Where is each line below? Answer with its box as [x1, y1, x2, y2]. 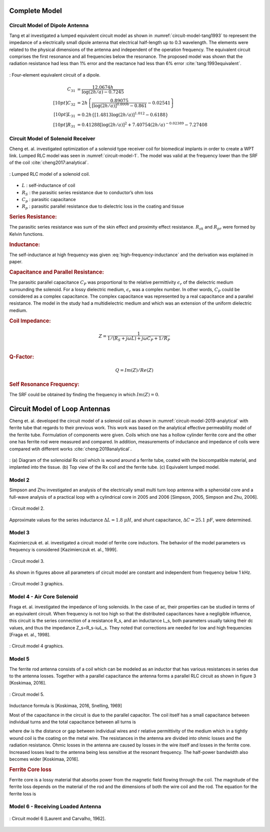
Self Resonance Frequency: [9, 381, 79, 388]
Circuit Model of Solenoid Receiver [9, 135, 95, 142]
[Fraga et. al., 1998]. [9, 632, 51, 638]
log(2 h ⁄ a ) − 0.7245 [81, 89, 124, 95]
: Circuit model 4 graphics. [9, 643, 64, 649]
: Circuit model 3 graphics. [9, 581, 64, 587]
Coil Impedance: [9, 317, 51, 324]
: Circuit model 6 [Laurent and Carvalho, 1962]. [9, 815, 106, 821]
